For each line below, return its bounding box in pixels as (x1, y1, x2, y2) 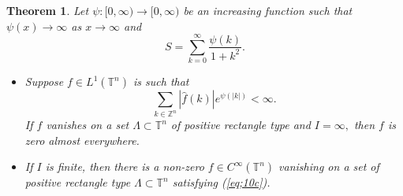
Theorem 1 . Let (6, 2, 89, 18)
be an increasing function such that (183, 2, 353, 18)
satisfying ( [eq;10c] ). (172, 174, 271, 190)
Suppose (24, 73, 64, 90)
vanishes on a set (46, 116, 129, 133)
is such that (133, 73, 189, 90)
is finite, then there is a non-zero (45, 158, 204, 175)
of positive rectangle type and (170, 116, 311, 133)
